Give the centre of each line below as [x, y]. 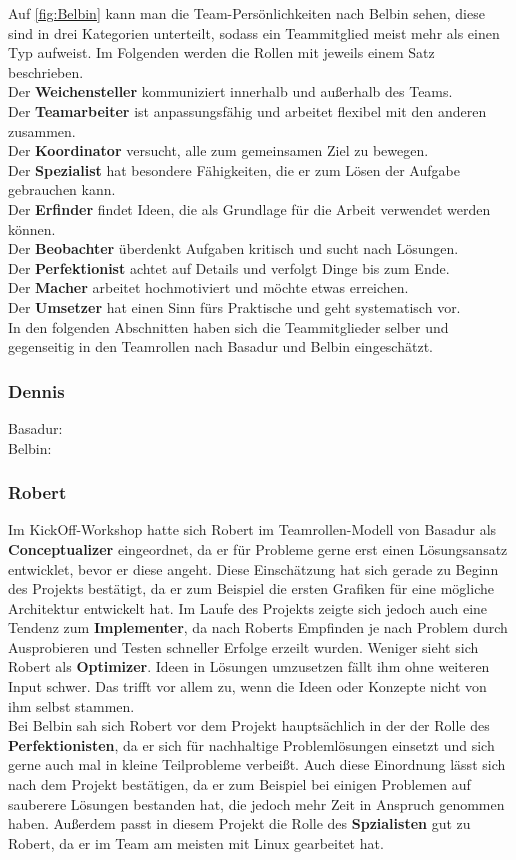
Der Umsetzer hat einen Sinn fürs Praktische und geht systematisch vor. [234, 306]
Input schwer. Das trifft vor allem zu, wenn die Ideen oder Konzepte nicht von [247, 686]
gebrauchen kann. [62, 189]
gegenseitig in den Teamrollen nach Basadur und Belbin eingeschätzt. [220, 346]
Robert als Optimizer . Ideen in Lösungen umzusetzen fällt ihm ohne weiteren [249, 666]
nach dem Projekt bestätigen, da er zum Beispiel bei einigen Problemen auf [239, 784]
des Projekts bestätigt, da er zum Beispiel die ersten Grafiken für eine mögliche [251, 588]
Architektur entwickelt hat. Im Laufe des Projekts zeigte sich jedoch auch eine [248, 607]
